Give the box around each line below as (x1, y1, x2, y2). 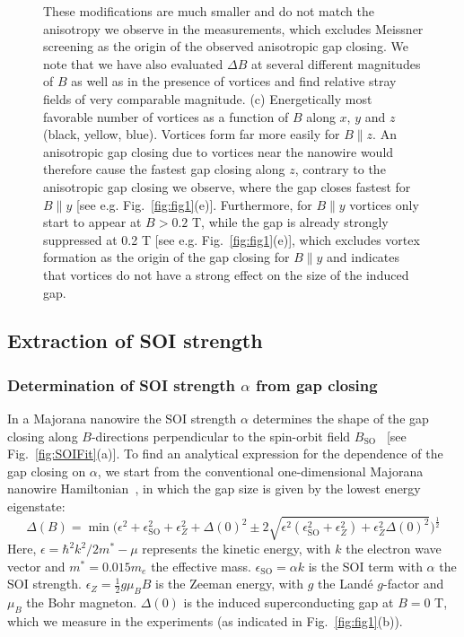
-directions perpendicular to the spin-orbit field (91, 426, 351, 445)
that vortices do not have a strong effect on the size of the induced (43, 265, 409, 284)
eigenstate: (7, 497, 66, 516)
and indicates (327, 248, 400, 266)
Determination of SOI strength (7, 373, 236, 396)
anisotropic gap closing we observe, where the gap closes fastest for (43, 177, 411, 196)
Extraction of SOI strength (7, 327, 263, 354)
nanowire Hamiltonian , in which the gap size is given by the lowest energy (7, 479, 421, 498)
